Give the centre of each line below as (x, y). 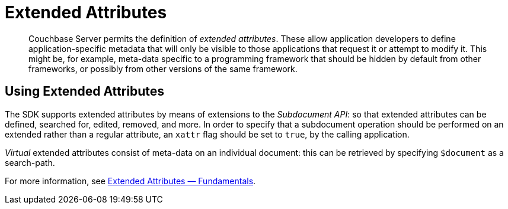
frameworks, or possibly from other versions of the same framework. (163, 68)
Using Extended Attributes (85, 92)
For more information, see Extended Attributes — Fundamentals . (130, 181)
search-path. (30, 162)
